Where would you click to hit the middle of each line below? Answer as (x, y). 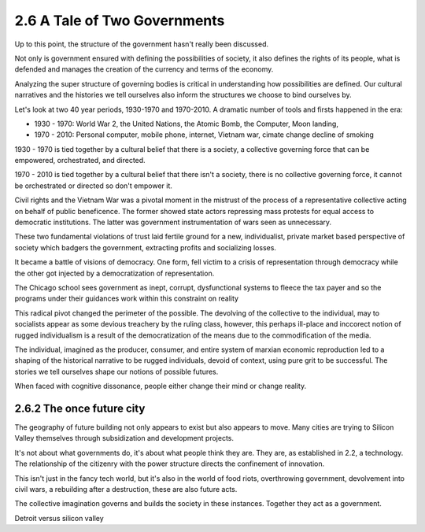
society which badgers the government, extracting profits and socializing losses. (146, 247)
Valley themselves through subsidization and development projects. (124, 438)
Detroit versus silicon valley (59, 518)
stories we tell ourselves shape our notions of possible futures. (116, 371)
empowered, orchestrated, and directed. (80, 161)
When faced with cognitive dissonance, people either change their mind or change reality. (161, 386)
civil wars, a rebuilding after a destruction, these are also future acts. (126, 489)
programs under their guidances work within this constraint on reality (127, 298)
